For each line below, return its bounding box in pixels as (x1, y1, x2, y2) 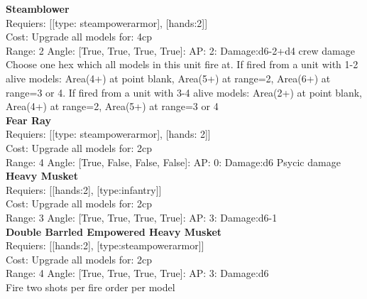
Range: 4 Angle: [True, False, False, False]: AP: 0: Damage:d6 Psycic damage (6, 154, 341, 169)
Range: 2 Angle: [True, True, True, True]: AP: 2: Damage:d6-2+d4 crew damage (6, 43, 355, 58)
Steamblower (6, 1, 70, 16)
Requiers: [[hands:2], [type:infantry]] (6, 182, 162, 197)
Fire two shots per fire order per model (6, 279, 175, 294)
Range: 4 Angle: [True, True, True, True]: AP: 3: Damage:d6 (6, 266, 269, 281)
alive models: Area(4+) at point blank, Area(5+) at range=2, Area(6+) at (6, 70, 331, 85)
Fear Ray (6, 112, 51, 127)
